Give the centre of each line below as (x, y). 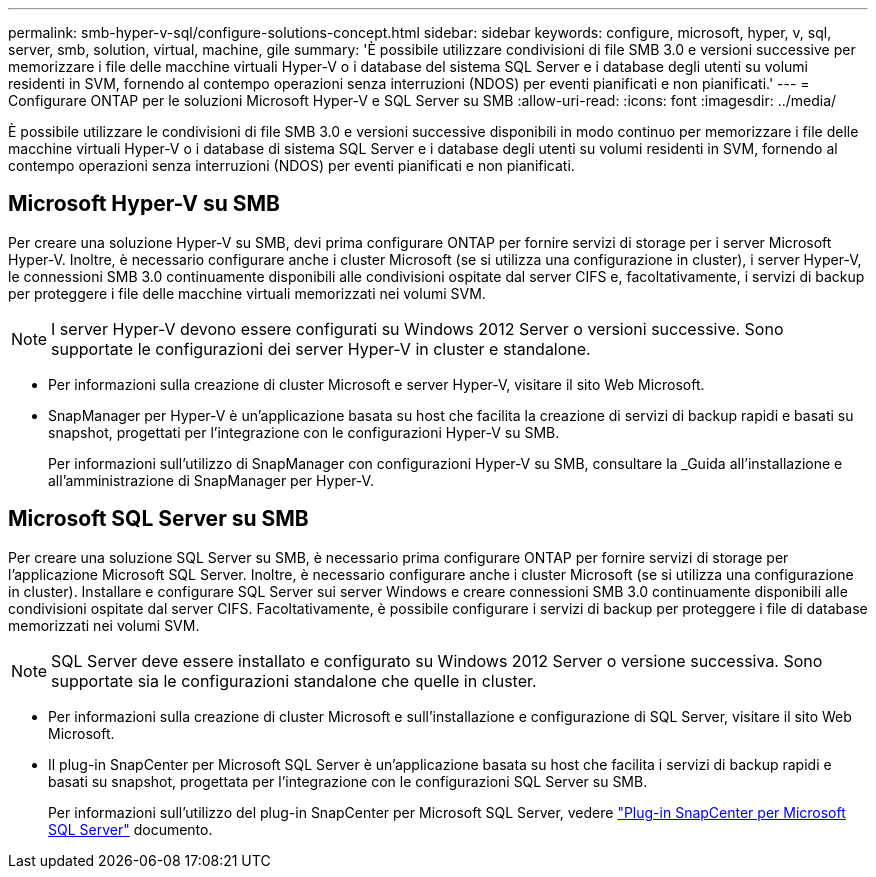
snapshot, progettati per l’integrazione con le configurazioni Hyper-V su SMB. (304, 432)
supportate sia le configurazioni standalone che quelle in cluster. (294, 680)
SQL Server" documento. (130, 829)
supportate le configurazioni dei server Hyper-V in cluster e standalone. (321, 348)
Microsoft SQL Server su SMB (158, 519)
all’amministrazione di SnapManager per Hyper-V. (211, 480)
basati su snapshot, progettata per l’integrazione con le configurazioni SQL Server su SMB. (348, 781)
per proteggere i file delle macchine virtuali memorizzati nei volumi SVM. (247, 293)
